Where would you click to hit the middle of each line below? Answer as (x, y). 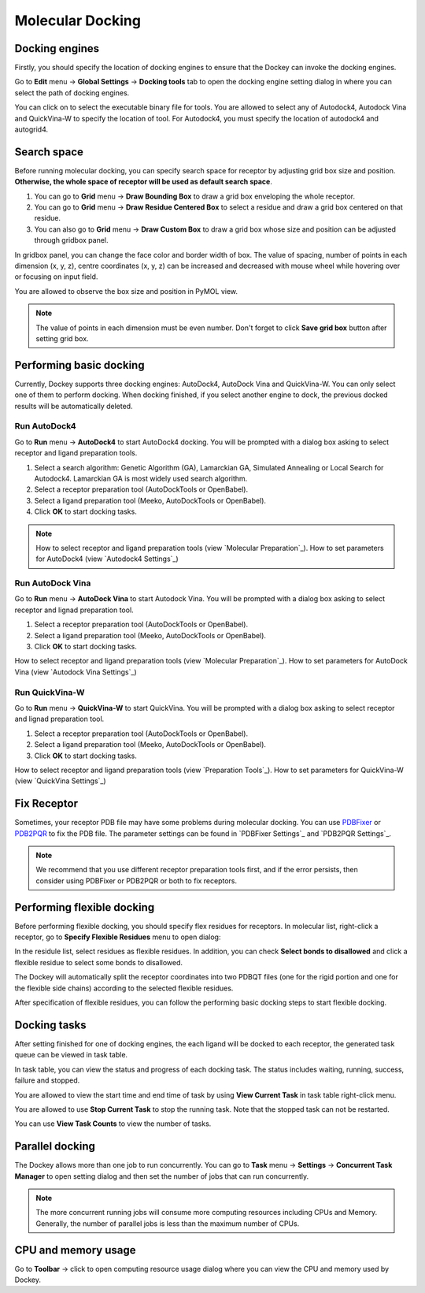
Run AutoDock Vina (53, 583)
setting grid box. (63, 338)
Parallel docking (55, 1146)
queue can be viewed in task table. (71, 1055)
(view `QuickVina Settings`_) (60, 781)
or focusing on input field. (56, 277)
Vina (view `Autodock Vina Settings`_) (76, 672)
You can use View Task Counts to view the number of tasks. (113, 1124)
